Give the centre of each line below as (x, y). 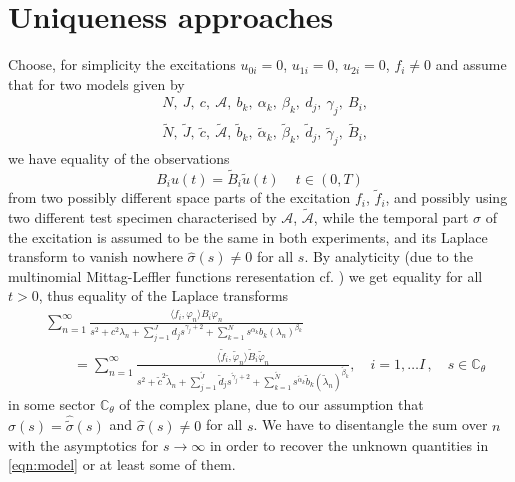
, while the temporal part (391, 217)
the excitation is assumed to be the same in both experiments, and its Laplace (248, 236)
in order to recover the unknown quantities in (349, 444)
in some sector (52, 403)
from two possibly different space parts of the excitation (179, 197)
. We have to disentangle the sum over (370, 424)
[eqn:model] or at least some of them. (122, 464)
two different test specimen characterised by (142, 217)
